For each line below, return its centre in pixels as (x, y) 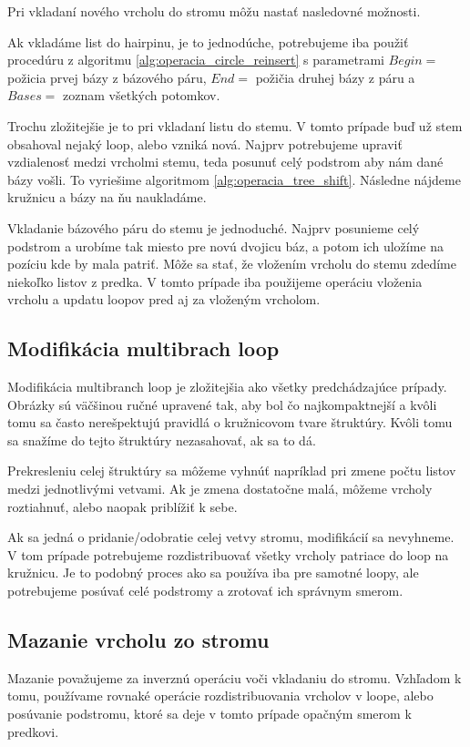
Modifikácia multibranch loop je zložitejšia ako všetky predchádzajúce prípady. (227, 387)
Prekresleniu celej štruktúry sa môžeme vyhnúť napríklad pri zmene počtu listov (232, 471)
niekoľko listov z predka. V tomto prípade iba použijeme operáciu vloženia (215, 281)
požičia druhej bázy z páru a (335, 77)
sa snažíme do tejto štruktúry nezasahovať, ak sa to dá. (162, 440)
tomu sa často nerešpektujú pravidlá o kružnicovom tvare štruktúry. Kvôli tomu (230, 422)
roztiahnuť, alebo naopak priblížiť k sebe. (123, 506)
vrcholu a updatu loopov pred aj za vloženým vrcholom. (164, 299)
